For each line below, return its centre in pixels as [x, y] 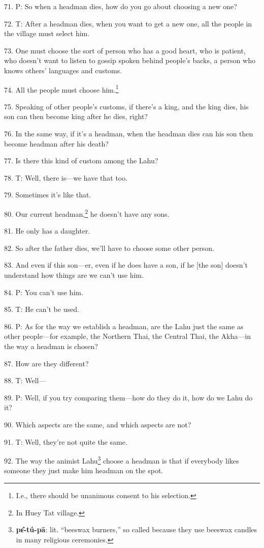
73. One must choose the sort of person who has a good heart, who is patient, [125, 50]
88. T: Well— [25, 380]
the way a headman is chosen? [51, 346]
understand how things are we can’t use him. [74, 275]
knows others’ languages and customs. [63, 70]
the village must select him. [47, 33]
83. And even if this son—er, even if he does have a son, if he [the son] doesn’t [126, 265]
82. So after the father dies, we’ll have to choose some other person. [109, 248]
